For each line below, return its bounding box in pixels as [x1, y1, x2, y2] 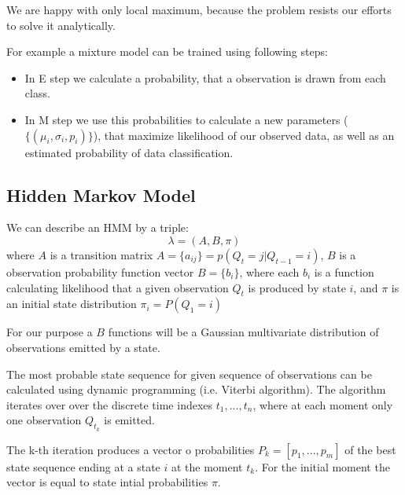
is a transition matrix [50, 246, 153, 262]
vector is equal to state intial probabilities [6, 474, 208, 490]
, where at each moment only [252, 396, 393, 412]
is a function [314, 263, 374, 280]
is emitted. [104, 412, 155, 428]
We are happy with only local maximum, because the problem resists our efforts [6, 2, 392, 17]
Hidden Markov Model [6, 182, 196, 207]
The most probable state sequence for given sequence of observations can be [6, 365, 372, 382]
